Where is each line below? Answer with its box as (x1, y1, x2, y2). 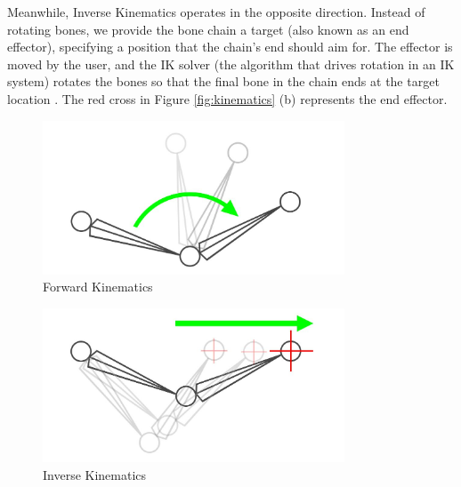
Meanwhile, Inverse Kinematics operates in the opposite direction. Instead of (7, 3, 425, 20)
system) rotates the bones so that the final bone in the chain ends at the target (7, 72, 440, 91)
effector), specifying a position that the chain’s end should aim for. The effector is (7, 37, 453, 56)
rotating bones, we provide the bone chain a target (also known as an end (7, 20, 409, 38)
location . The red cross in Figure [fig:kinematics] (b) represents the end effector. (7, 89, 448, 108)
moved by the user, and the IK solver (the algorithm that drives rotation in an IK (7, 54, 455, 73)
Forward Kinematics (43, 277, 153, 296)
